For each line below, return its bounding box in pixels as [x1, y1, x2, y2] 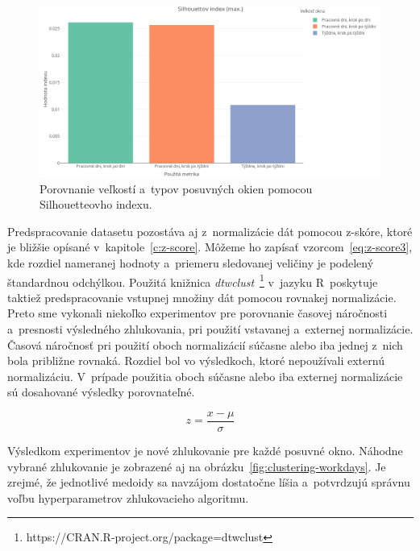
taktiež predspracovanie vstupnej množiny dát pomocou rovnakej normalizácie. [7, 288, 397, 305]
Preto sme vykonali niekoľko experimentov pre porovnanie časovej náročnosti [7, 304, 388, 321]
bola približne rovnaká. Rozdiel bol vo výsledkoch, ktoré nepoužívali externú [7, 352, 385, 369]
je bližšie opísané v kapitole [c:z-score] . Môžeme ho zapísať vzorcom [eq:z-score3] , [7, 238, 413, 255]
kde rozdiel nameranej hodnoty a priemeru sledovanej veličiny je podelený [7, 254, 374, 271]
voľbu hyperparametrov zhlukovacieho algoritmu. [7, 489, 249, 506]
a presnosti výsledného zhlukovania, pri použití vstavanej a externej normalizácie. [7, 321, 414, 337]
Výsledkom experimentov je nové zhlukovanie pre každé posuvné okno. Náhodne [7, 442, 403, 459]
